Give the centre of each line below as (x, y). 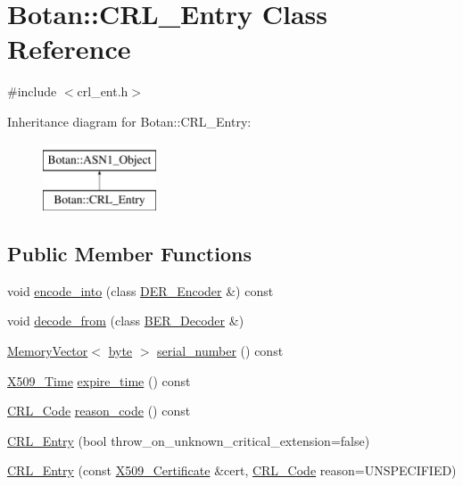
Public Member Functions (129, 254)
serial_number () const (220, 351)
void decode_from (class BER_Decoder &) (126, 321)
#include (32, 91)
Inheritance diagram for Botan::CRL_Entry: (129, 121)
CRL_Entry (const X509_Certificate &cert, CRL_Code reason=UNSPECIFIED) (232, 470)
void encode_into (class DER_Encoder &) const (141, 290)
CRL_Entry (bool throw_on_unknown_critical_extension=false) (189, 440)
